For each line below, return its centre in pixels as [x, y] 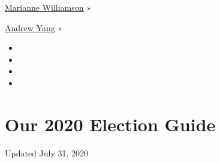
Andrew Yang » [34, 27]
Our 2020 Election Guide [110, 124]
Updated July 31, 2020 [47, 153]
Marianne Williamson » [48, 7]
